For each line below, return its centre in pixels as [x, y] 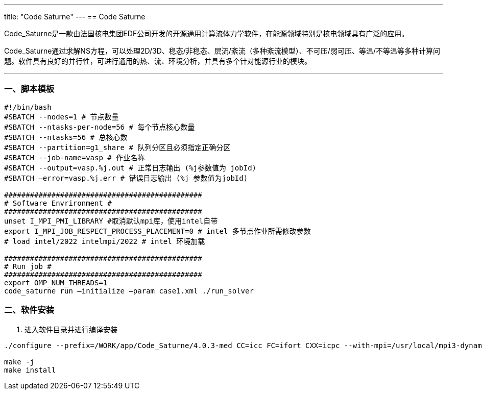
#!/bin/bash [28, 107]
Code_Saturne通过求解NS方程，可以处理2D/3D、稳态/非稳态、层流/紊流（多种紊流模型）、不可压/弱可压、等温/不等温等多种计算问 [222, 51]
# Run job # [28, 266]
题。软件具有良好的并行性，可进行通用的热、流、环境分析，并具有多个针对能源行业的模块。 [158, 61]
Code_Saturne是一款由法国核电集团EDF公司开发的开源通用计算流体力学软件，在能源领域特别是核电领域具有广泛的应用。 [207, 33]
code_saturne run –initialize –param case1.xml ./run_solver [129, 291]
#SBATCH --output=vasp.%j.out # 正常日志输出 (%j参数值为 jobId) [130, 168]
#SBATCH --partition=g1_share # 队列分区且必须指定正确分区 [117, 147]
